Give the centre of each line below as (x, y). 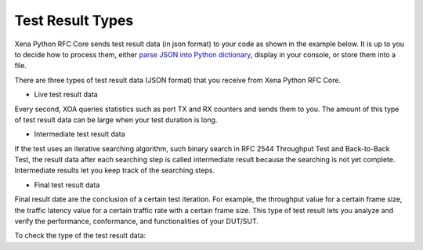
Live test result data (66, 95)
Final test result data (67, 185)
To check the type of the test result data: (80, 236)
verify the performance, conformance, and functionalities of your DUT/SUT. (136, 221)
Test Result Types (74, 20)
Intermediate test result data (80, 134)
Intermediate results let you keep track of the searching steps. (115, 170)
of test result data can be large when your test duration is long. (116, 120)
